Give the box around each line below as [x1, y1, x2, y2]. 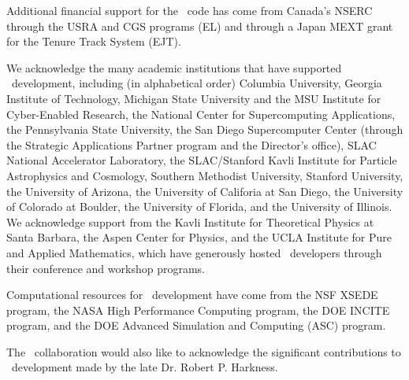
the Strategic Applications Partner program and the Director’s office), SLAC [6, 136, 377, 153]
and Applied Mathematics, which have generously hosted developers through [6, 244, 382, 260]
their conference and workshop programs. [6, 260, 205, 276]
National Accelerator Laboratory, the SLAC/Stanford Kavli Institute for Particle [6, 152, 397, 168]
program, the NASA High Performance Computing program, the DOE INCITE [6, 301, 390, 318]
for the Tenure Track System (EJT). [6, 33, 181, 50]
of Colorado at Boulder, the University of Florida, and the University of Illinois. [6, 198, 392, 215]
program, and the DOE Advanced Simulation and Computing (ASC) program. [6, 317, 386, 334]
